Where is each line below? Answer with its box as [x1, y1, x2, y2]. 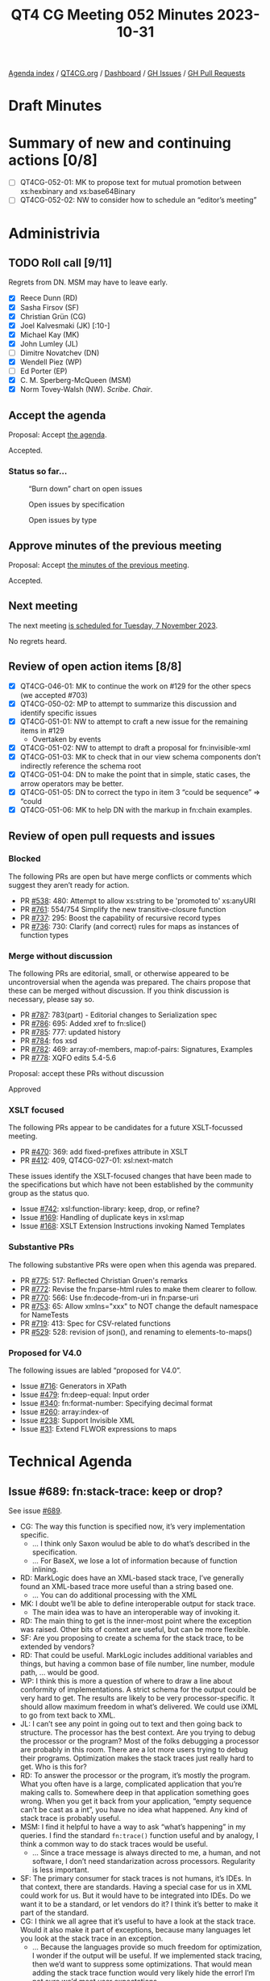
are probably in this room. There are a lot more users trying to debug [19, 1745, 248, 1755]
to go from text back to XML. [19, 1710, 116, 1720]
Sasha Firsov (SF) [19, 302, 79, 312]
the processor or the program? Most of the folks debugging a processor [19, 1736, 260, 1746]
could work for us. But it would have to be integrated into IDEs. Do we [19, 1891, 251, 1900]
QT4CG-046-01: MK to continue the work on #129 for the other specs [19, 681, 251, 691]
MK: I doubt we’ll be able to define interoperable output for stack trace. [19, 1599, 256, 1609]
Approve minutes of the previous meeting [8, 539, 222, 553]
